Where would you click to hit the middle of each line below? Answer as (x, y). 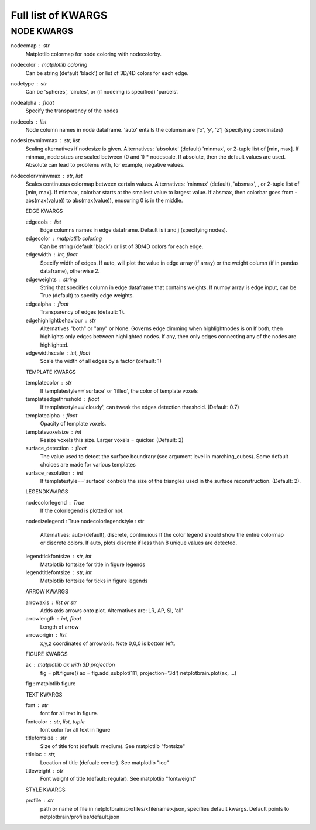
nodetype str (29, 83)
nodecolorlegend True (55, 502)
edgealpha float (47, 304)
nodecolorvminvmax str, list (47, 176)
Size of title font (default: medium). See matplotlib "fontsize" (113, 746)
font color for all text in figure (75, 730)
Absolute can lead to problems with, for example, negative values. (105, 165)
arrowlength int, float (53, 619)
